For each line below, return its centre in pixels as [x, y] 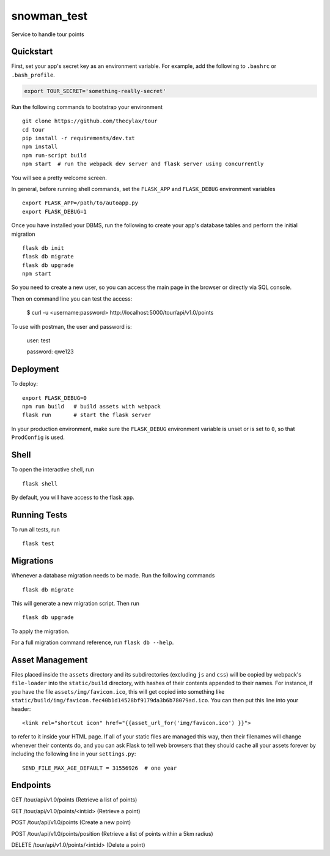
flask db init [43, 248]
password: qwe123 [50, 351]
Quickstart [32, 52]
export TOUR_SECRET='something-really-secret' [95, 91]
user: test [38, 340]
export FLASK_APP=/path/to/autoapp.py [80, 203]
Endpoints [31, 785]
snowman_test [50, 16]
